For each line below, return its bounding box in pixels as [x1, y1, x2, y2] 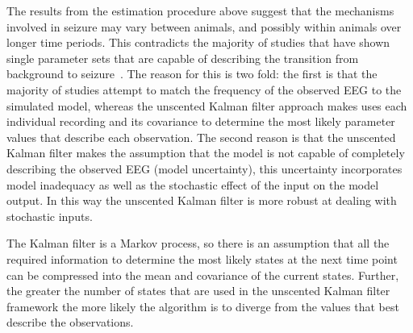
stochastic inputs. [6, 207, 93, 224]
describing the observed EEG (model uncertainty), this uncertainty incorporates [6, 160, 403, 177]
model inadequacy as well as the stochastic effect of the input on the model [6, 176, 379, 193]
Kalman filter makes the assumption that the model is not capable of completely [6, 144, 405, 161]
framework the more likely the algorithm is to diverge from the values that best [6, 298, 399, 314]
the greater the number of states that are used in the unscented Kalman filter [6, 282, 390, 299]
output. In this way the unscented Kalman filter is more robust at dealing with [6, 192, 397, 209]
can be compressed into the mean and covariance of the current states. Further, [6, 266, 399, 283]
